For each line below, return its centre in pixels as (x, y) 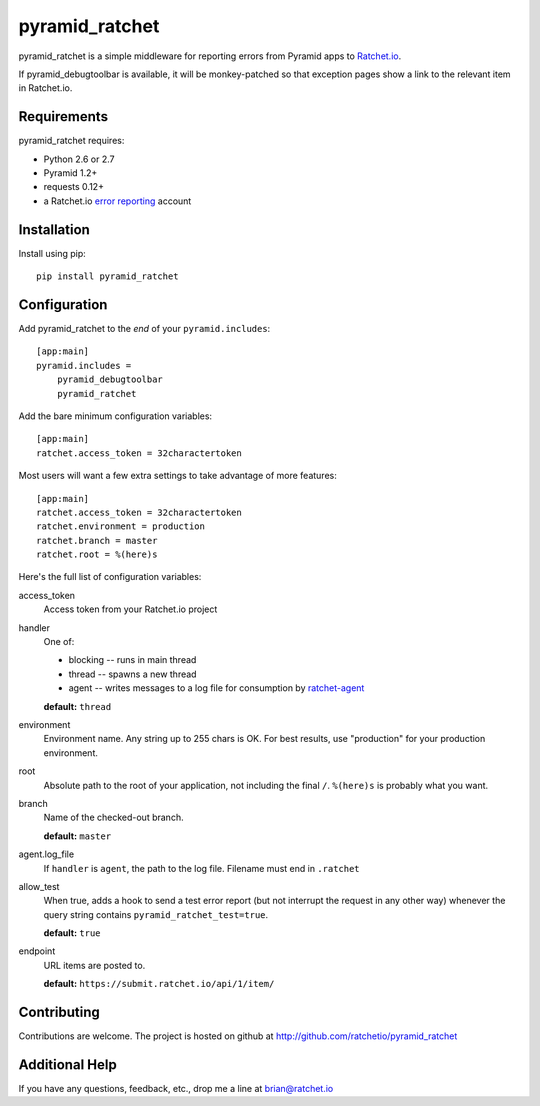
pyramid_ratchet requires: (71, 141)
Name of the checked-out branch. (113, 817)
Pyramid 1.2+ (70, 173)
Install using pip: (52, 253)
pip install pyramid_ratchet (107, 276)
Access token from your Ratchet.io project (130, 609)
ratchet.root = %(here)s (97, 554)
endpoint (37, 951)
